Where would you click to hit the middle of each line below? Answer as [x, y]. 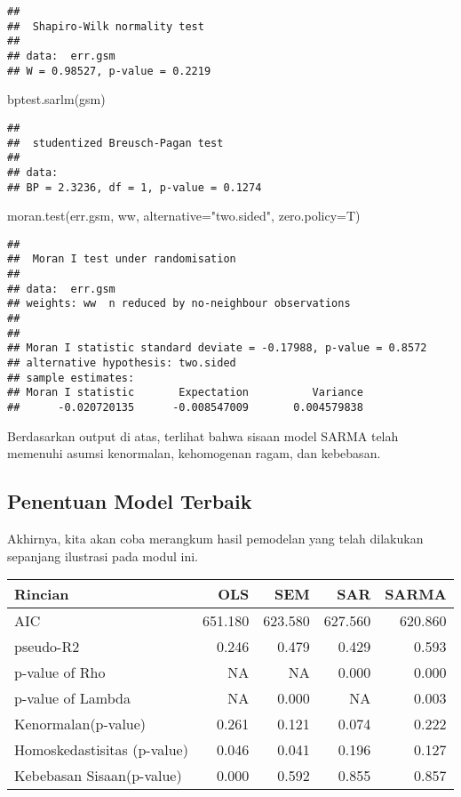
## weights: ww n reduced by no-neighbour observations [179, 304]
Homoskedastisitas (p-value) [101, 750]
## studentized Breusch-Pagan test [115, 143]
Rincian [42, 594]
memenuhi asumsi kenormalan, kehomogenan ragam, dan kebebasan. [194, 453]
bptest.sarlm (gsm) [56, 99]
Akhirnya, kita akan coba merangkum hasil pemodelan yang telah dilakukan [215, 539]
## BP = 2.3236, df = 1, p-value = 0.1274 [135, 187]
